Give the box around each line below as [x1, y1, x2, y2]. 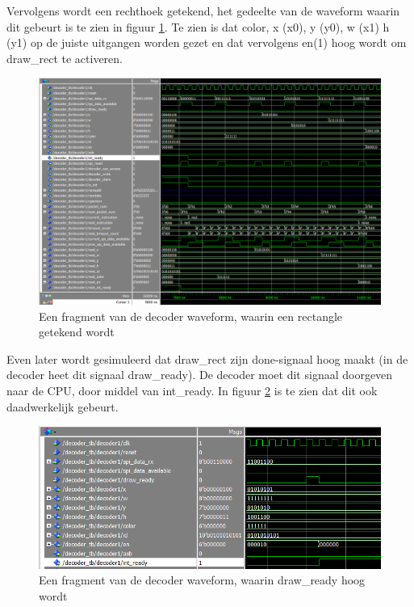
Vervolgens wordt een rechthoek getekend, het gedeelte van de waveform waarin [6, 2, 400, 19]
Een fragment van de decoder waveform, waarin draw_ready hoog [39, 571, 366, 588]
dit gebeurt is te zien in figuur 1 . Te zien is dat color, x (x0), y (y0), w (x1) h [6, 18, 390, 35]
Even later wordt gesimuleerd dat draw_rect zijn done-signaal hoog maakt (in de [6, 350, 408, 367]
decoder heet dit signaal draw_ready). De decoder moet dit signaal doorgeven [6, 366, 393, 383]
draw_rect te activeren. [6, 49, 123, 66]
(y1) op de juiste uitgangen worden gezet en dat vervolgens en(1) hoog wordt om [6, 34, 407, 51]
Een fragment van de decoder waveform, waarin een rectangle [39, 307, 343, 324]
